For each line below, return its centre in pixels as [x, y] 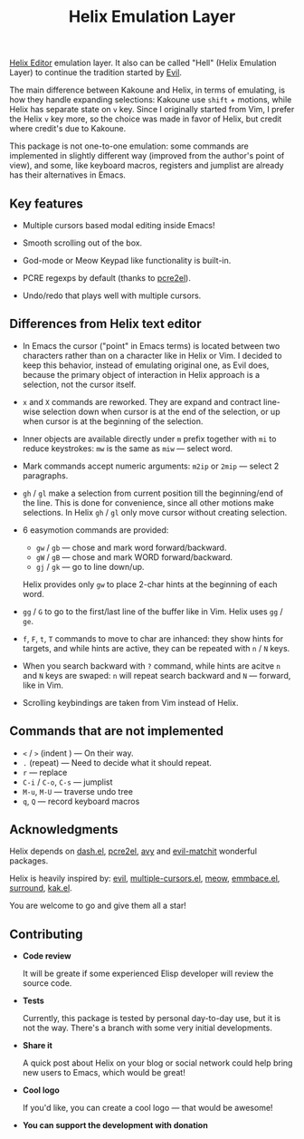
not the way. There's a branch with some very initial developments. [147, 1028]
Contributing [46, 934]
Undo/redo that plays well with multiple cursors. [112, 295]
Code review [47, 956]
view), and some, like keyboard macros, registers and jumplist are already [147, 166]
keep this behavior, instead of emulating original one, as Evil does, [146, 365]
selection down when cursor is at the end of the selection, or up [161, 411]
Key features [46, 203]
